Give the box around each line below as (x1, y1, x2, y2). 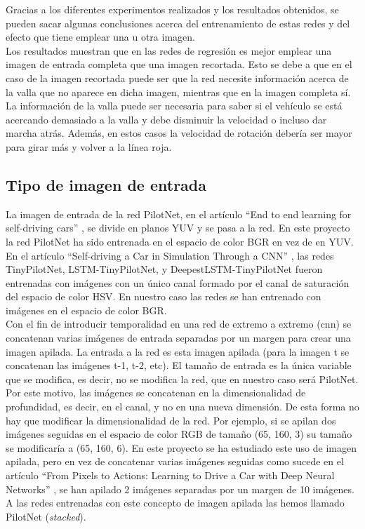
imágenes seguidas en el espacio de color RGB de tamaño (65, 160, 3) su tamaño (6, 427, 352, 441)
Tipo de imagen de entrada (6, 173, 206, 195)
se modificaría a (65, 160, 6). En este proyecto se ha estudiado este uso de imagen (6, 440, 357, 455)
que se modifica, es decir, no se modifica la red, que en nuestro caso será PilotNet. (6, 371, 359, 386)
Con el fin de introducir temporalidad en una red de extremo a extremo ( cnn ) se (6, 316, 352, 331)
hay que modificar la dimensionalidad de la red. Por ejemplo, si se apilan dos (6, 413, 336, 427)
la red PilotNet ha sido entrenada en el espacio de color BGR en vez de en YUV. (6, 234, 354, 248)
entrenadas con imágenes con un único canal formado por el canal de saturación (6, 275, 350, 290)
